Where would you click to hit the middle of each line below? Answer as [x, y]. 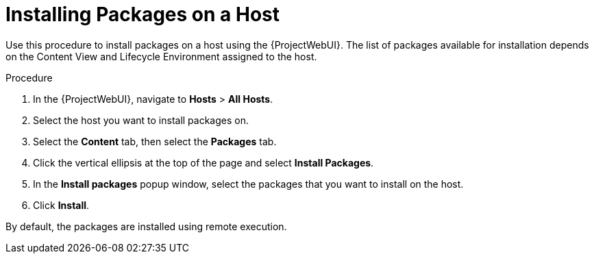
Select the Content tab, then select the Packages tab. [155, 141]
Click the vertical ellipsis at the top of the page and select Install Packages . [203, 162]
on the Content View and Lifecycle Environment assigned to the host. [161, 56]
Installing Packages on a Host [143, 14]
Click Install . [61, 205]
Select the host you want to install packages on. [141, 120]
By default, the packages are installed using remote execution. [146, 226]
